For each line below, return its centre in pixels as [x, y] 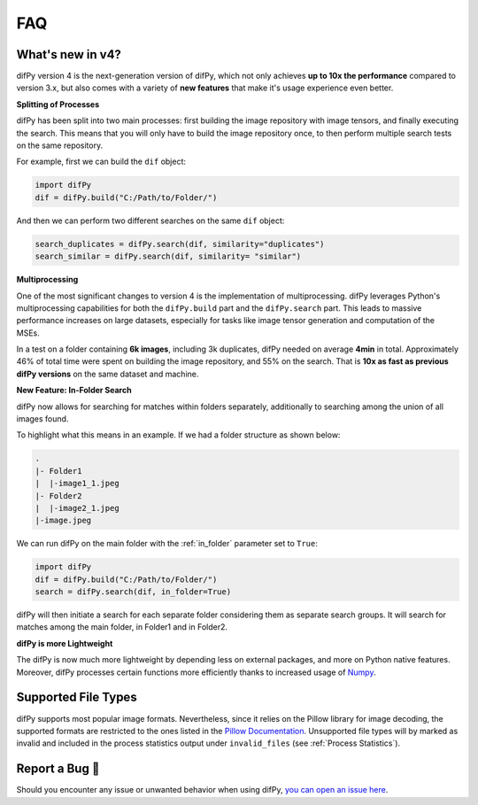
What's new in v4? [69, 54]
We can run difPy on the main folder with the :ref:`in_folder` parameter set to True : [167, 544]
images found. [42, 419]
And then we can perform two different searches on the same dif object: [150, 221]
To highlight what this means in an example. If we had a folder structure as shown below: [178, 435]
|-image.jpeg [63, 521]
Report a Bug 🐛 [58, 769]
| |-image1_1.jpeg [77, 484]
